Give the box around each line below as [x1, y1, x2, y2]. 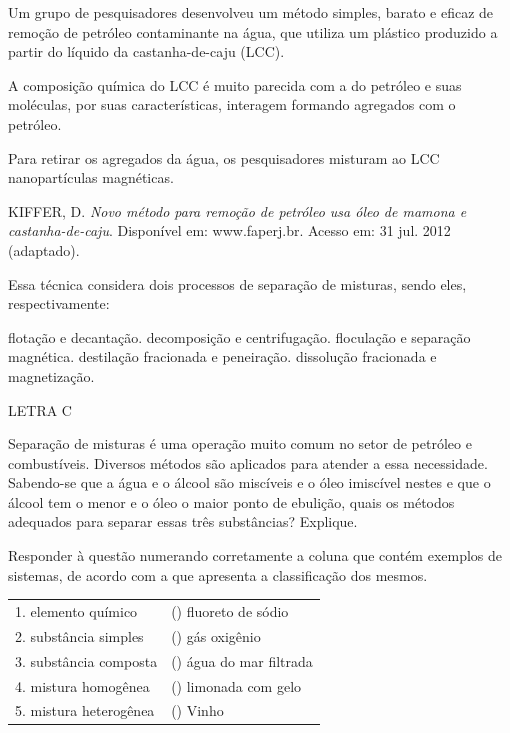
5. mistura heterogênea [15, 700, 155, 721]
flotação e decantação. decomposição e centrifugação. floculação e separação [8, 326, 471, 347]
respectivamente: [8, 293, 110, 314]
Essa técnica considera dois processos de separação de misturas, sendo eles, [8, 273, 467, 294]
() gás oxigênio [171, 625, 261, 646]
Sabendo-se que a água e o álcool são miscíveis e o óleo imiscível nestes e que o [8, 472, 491, 493]
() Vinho [171, 700, 224, 721]
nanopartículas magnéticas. [8, 167, 174, 188]
